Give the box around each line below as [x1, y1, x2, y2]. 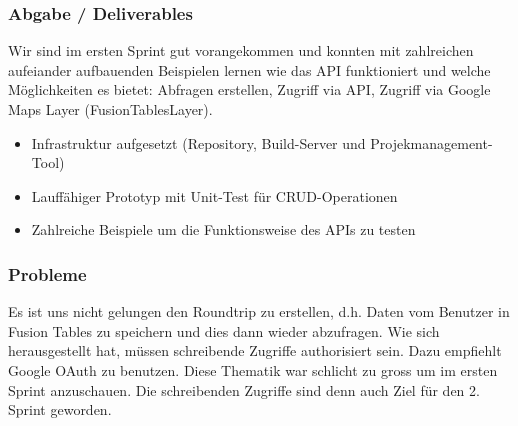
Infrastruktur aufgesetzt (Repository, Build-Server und [31, 132, 366, 153]
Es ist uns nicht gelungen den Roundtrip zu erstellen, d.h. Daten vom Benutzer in [8, 301, 510, 322]
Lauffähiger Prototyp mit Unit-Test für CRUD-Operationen [31, 185, 398, 206]
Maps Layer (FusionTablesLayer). [8, 99, 213, 119]
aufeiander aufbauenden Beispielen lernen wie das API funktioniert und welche [8, 59, 491, 80]
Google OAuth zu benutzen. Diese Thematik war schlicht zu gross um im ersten [8, 359, 498, 380]
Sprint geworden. [8, 399, 112, 420]
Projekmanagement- [370, 132, 493, 153]
